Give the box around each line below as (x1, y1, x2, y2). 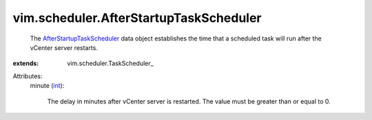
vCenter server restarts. (30, 43, 98, 51)
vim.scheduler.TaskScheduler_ (67, 59, 154, 68)
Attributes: (12, 72, 43, 80)
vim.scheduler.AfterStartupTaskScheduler (12, 10, 262, 25)
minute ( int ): (30, 82, 65, 90)
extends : (12, 59, 39, 68)
